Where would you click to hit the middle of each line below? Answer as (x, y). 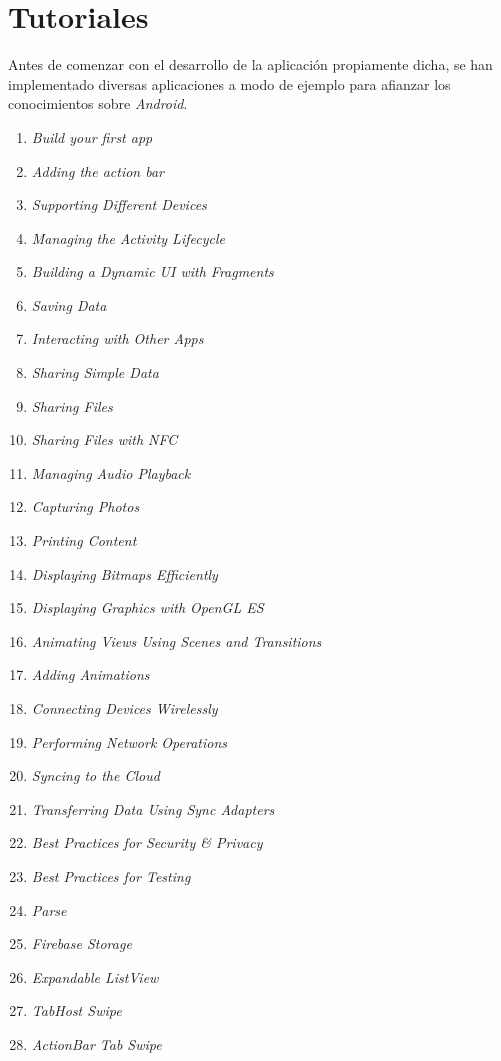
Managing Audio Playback (111, 472)
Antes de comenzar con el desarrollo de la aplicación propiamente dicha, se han (250, 64)
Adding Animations (90, 674)
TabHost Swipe (76, 1010)
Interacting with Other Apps (117, 338)
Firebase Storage (81, 943)
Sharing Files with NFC (104, 439)
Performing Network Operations (129, 741)
